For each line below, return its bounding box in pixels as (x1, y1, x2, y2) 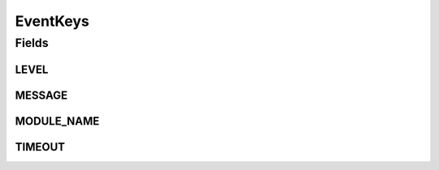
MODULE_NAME (15, 114, 100, 128)
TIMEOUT (15, 140, 65, 154)
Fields (15, 36, 49, 50)
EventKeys (15, 12, 89, 30)
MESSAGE (15, 88, 68, 102)
